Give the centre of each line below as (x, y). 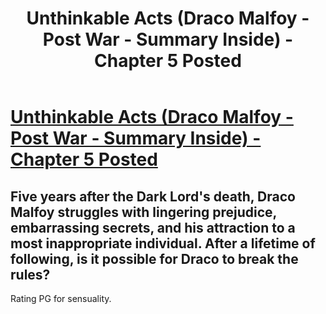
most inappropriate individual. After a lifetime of (163, 243)
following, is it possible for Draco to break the (154, 258)
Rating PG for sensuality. (61, 298)
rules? (30, 274)
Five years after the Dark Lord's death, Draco (153, 196)
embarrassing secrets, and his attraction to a (153, 227)
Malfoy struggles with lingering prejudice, (143, 212)
